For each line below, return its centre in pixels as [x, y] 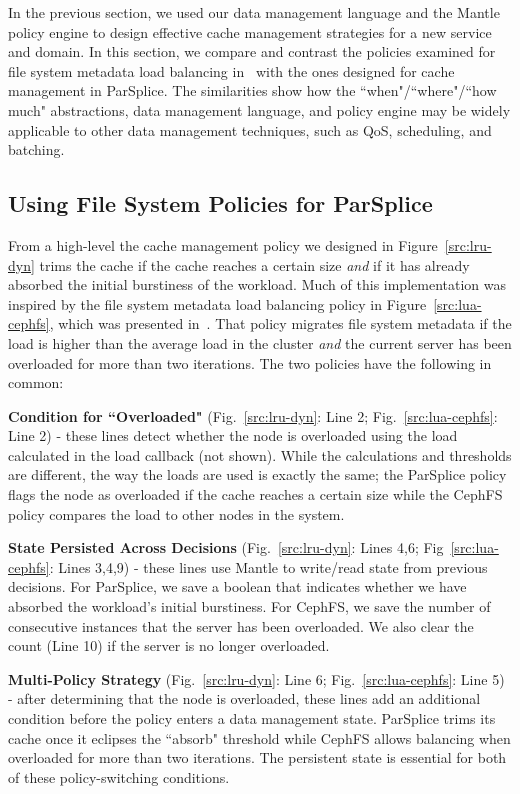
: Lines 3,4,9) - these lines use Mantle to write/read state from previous [268, 566]
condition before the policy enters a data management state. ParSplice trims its [252, 718]
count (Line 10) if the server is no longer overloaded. [169, 645]
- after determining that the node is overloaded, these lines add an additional [244, 698]
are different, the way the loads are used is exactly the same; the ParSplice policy [257, 474]
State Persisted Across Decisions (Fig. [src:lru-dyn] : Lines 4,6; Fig [226, 547]
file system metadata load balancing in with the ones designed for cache [231, 70]
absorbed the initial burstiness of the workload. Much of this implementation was [257, 284]
